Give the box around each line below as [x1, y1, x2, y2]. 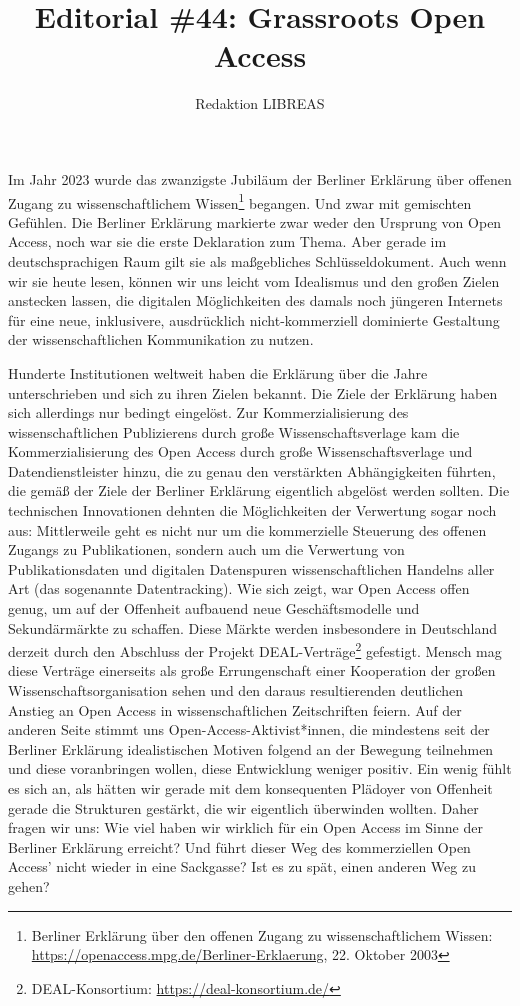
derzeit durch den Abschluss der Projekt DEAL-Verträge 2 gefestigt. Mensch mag [8, 638, 502, 661]
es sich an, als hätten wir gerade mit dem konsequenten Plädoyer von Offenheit [8, 778, 493, 799]
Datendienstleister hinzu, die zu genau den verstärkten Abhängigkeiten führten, [8, 460, 496, 481]
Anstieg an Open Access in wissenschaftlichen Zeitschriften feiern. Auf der [8, 699, 462, 720]
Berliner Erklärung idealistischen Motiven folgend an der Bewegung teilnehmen [8, 738, 494, 759]
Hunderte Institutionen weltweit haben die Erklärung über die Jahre [8, 362, 428, 383]
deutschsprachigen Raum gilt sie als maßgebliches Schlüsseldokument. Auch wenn [8, 250, 507, 271]
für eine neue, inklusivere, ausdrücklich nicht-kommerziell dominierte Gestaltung [8, 309, 500, 330]
